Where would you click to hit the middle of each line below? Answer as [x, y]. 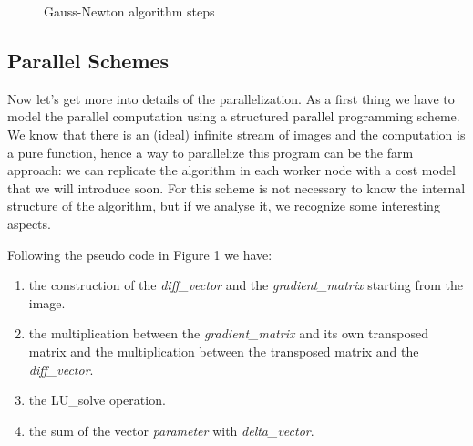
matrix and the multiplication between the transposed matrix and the [224, 351]
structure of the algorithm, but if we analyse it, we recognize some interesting [224, 206]
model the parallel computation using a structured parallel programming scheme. [234, 116]
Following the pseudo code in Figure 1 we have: [140, 254]
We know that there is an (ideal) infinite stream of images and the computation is [236, 134]
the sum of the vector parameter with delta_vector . [171, 430]
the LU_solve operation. [97, 400]
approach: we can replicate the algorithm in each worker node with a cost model [231, 170]
